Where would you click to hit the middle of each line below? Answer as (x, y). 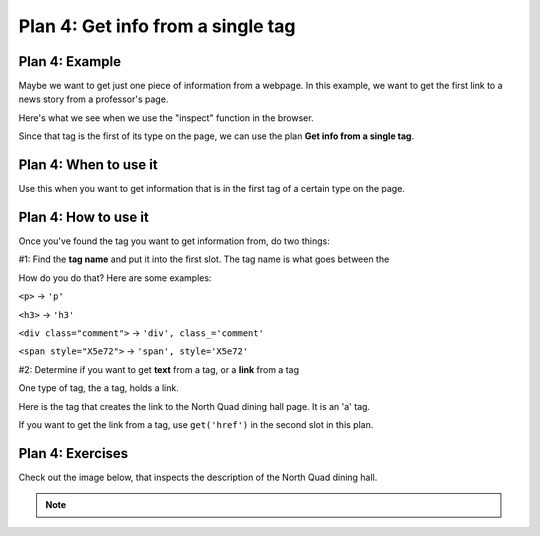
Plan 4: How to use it (83, 216)
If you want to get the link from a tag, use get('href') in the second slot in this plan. (196, 424)
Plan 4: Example (70, 61)
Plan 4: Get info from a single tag (157, 26)
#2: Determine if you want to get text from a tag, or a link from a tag (159, 369)
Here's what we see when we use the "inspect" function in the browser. (166, 117)
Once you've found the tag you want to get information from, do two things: (174, 241)
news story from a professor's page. (93, 99)
